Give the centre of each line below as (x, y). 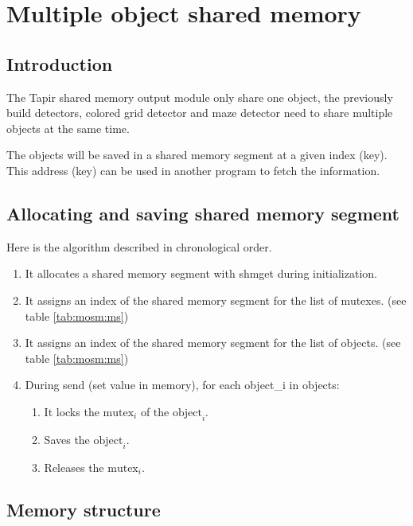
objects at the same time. (68, 128)
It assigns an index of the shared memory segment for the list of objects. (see (213, 343)
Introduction (60, 63)
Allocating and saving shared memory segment (203, 213)
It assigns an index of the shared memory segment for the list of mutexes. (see (216, 300)
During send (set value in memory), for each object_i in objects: (182, 385)
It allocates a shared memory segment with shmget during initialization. (201, 273)
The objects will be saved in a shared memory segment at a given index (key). (197, 155)
